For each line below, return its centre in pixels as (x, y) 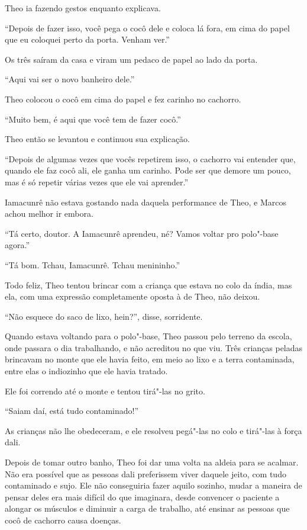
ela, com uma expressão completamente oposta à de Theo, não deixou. (133, 296)
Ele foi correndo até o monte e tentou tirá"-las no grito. (105, 391)
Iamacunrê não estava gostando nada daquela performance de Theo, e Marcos (146, 202)
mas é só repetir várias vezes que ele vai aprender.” (96, 182)
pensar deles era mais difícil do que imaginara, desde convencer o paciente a (142, 497)
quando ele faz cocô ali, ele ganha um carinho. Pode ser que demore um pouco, (148, 170)
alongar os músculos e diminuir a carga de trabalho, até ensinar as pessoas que (147, 508)
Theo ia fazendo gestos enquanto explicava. (83, 8)
